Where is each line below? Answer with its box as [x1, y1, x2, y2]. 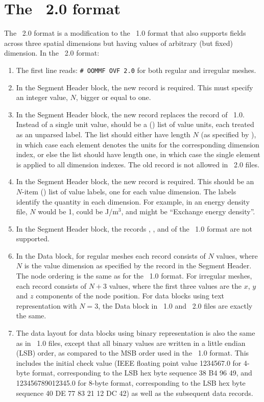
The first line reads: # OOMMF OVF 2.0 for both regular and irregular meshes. [16, 64, 256, 75]
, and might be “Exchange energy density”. [121, 206, 255, 217]
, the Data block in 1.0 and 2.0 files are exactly [98, 300, 253, 311]
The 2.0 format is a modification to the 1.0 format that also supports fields [4, 28, 246, 38]
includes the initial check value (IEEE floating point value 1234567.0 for [16, 357, 242, 368]
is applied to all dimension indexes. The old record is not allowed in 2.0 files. [16, 159, 259, 169]
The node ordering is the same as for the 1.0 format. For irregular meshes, [16, 270, 252, 281]
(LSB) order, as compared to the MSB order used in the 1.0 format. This [16, 347, 249, 358]
